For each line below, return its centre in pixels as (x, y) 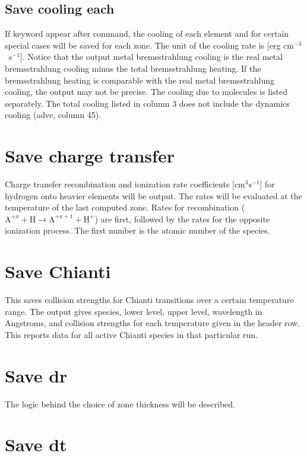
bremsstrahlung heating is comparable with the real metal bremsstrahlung (140, 80)
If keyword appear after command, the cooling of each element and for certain (147, 34)
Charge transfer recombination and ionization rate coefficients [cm (125, 184)
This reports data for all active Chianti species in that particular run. (132, 334)
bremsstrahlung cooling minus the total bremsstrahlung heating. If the (133, 68)
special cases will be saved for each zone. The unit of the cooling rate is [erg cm (149, 45)
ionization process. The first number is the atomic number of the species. (137, 230)
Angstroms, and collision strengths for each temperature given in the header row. (153, 323)
